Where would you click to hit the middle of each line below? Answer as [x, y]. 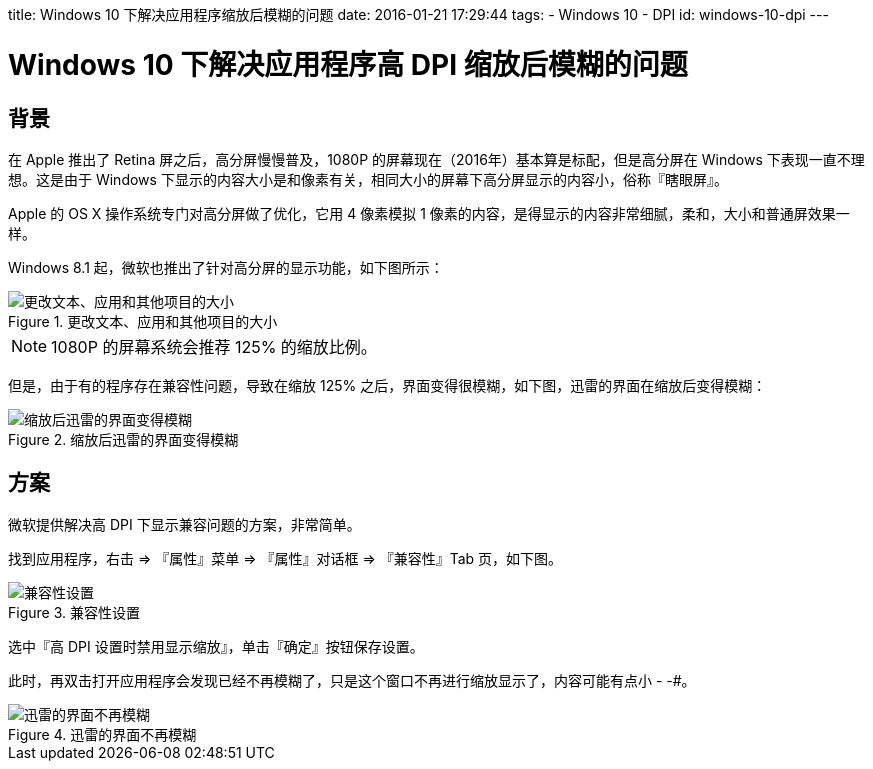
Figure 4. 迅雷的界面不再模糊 [102, 734]
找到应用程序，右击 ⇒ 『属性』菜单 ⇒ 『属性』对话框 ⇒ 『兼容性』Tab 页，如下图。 [285, 558]
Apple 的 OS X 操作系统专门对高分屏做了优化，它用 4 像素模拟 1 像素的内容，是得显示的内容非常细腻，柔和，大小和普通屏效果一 [429, 213]
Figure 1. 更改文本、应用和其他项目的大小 [143, 321]
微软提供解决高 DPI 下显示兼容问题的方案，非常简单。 [184, 524]
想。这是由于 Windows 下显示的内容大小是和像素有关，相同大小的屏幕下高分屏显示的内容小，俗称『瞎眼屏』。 [368, 179]
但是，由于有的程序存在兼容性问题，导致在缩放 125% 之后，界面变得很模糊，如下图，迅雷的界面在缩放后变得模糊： [387, 385]
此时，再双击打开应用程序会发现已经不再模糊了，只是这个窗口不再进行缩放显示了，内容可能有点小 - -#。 [352, 680]
